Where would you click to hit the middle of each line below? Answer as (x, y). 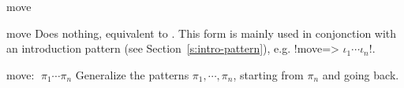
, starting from (268, 74)
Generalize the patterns (132, 74)
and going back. (361, 74)
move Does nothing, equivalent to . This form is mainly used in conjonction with (202, 33)
